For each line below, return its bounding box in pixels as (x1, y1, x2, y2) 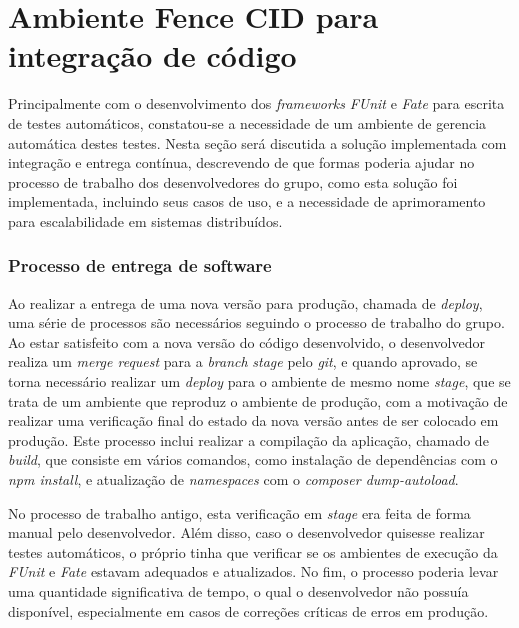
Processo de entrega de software (8, 253, 272, 278)
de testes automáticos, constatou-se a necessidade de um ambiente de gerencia (8, 112, 487, 133)
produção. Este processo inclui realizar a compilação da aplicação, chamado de (8, 429, 489, 450)
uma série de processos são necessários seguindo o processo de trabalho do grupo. (8, 312, 505, 333)
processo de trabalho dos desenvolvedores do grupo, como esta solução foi (8, 171, 458, 192)
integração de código (8, 35, 297, 76)
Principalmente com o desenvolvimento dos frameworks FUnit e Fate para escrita (8, 93, 505, 114)
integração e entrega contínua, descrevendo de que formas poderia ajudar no (8, 152, 475, 173)
